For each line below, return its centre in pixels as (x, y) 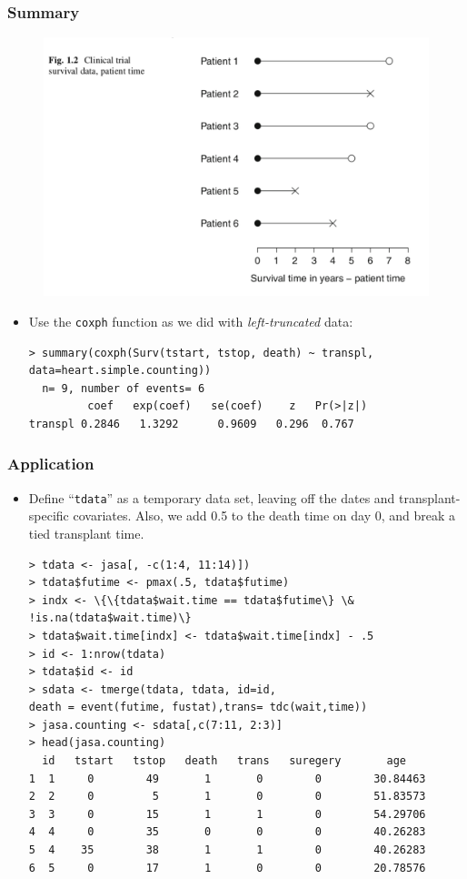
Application (51, 464)
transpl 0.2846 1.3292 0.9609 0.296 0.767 (191, 424)
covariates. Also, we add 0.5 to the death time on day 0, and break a (264, 515)
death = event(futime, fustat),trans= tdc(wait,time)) (198, 707)
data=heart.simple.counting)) (120, 371)
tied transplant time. (86, 533)
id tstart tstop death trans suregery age (224, 761)
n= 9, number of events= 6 (124, 388)
